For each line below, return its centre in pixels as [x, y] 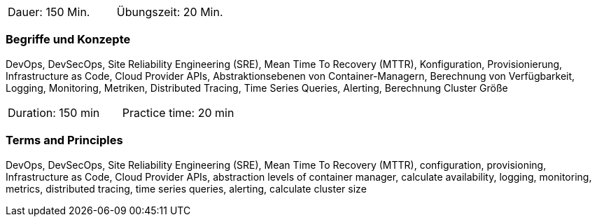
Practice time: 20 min [178, 112]
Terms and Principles [64, 140]
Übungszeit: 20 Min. [170, 12]
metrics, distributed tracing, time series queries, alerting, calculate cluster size [186, 188]
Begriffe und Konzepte [68, 40]
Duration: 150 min [54, 112]
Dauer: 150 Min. [49, 12]
